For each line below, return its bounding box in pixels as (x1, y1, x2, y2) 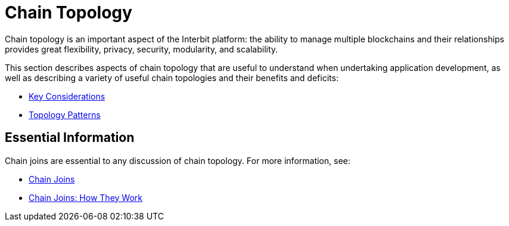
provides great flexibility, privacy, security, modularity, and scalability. (5, 44, 278, 54)
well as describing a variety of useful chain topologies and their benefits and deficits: (5, 72, 339, 83)
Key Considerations (29, 91, 105, 101)
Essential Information (5, 130, 135, 145)
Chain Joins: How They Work (29, 192, 142, 203)
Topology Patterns (29, 109, 101, 120)
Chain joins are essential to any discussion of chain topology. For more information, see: (5, 155, 350, 166)
